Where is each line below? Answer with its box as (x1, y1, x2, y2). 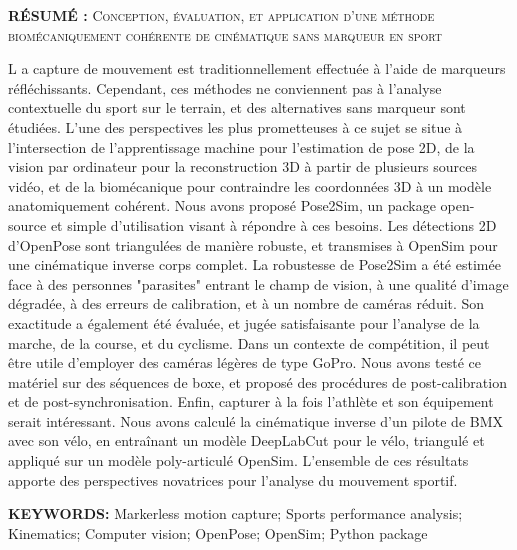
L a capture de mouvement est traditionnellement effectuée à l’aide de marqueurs (8, 58, 506, 79)
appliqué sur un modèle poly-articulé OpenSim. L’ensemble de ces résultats (8, 450, 469, 471)
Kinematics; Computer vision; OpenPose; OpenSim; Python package (8, 522, 428, 543)
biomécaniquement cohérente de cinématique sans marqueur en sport (8, 24, 443, 45)
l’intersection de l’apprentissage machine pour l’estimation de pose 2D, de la (8, 136, 475, 157)
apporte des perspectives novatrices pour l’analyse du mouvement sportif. (8, 469, 458, 490)
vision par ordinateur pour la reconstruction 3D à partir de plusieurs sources (8, 156, 477, 177)
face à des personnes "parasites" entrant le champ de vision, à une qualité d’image (8, 273, 509, 294)
